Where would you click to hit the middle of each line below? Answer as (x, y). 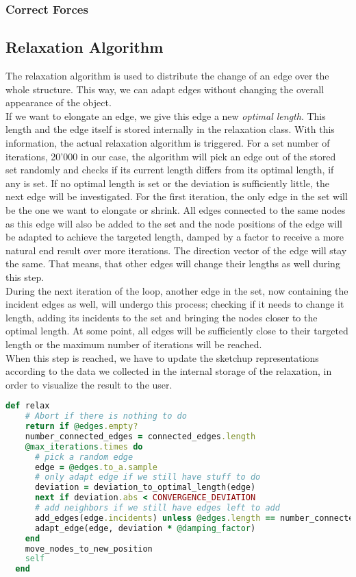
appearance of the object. (59, 102)
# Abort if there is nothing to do (106, 416)
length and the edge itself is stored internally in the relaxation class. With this (170, 129)
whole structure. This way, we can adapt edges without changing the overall (165, 89)
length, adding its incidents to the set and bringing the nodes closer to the (162, 317)
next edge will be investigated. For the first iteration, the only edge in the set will (177, 196)
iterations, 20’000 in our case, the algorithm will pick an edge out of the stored (171, 156)
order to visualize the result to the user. (89, 384)
